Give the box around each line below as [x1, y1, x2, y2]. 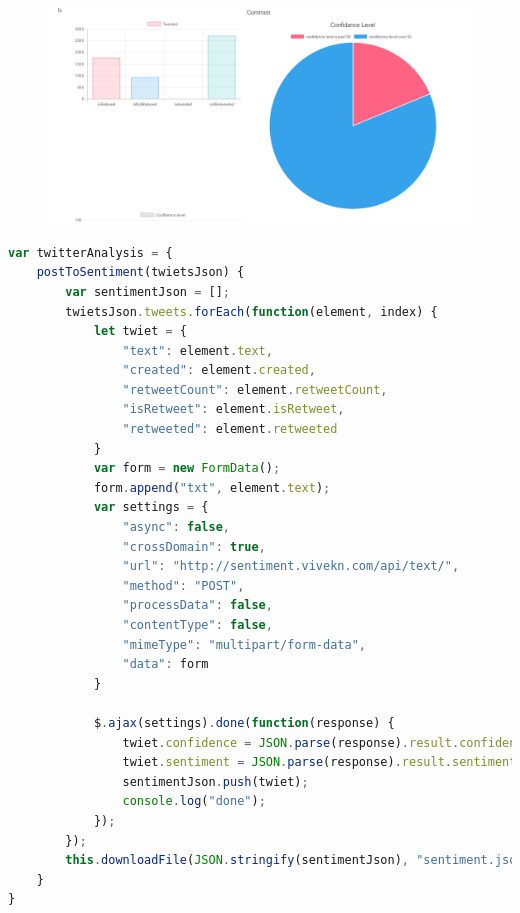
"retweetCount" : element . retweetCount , [122, 382, 388, 397]
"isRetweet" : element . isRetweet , [122, 402, 345, 417]
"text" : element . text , [122, 343, 273, 358]
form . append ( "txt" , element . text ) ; [93, 480, 331, 495]
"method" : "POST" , [122, 578, 245, 593]
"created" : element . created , [122, 363, 316, 378]
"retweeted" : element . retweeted [122, 422, 338, 437]
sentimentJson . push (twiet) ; [122, 774, 309, 789]
